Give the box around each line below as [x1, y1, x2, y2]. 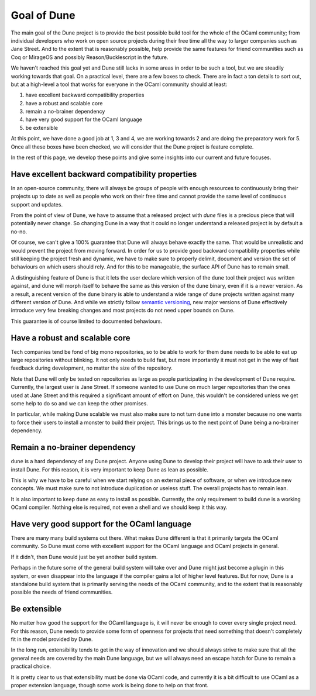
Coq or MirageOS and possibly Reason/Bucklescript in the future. [11, 53, 169, 61]
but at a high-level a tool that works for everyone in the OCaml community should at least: [11, 81, 228, 88]
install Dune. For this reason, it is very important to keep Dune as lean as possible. [11, 466, 209, 473]
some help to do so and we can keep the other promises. [11, 400, 149, 407]
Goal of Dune [11, 9, 75, 22]
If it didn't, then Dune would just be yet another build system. [11, 553, 158, 560]
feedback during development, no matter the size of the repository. [11, 364, 173, 371]
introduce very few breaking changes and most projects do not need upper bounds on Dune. [11, 307, 235, 314]
